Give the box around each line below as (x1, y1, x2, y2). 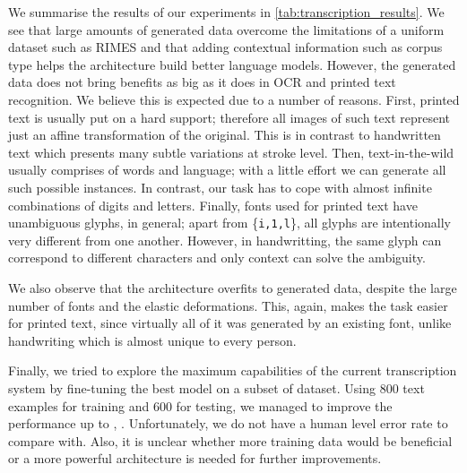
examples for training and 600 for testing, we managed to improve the (8, 396, 393, 415)
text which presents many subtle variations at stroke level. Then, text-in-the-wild (8, 142, 454, 161)
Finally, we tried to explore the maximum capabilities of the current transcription (8, 361, 457, 380)
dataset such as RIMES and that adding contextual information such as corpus (8, 38, 443, 56)
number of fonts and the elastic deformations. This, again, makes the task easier (8, 296, 448, 314)
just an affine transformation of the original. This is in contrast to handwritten (8, 125, 441, 144)
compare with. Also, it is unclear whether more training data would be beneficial (8, 431, 453, 450)
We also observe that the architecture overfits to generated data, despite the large (8, 278, 457, 297)
